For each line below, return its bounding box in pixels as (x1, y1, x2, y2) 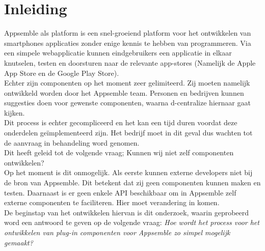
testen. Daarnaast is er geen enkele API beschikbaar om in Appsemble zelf (4, 187, 236, 198)
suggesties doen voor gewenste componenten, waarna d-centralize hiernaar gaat (4, 97, 251, 108)
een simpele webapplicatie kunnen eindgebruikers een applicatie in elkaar (4, 47, 232, 58)
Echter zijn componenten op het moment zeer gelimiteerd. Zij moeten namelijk (4, 77, 250, 88)
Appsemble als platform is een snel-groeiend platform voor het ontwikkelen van (4, 27, 251, 38)
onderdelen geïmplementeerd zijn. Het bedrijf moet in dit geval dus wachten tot (4, 127, 253, 138)
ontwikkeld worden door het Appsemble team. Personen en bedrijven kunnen (4, 87, 244, 98)
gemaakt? (4, 237, 33, 247)
